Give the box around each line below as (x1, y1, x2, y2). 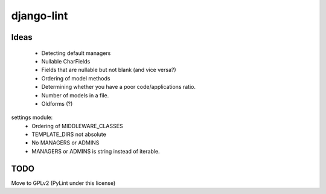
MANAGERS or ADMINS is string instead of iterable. (31, 147, 160, 155)
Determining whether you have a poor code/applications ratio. (41, 83, 196, 91)
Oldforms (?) (41, 100, 73, 107)
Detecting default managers (41, 49, 111, 57)
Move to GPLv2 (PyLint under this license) (11, 179, 116, 187)
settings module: (11, 114, 53, 121)
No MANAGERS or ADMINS (31, 139, 100, 146)
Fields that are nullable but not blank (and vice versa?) (41, 66, 176, 74)
